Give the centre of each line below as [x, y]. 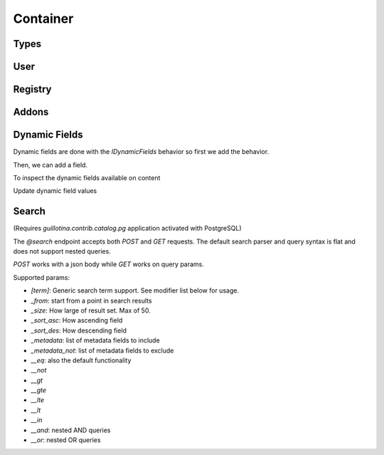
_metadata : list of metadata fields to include [95, 340]
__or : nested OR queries [66, 440]
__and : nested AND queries [71, 430]
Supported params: [42, 277]
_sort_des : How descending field [79, 330]
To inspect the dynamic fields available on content [87, 177]
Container [43, 19]
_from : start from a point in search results [91, 300]
